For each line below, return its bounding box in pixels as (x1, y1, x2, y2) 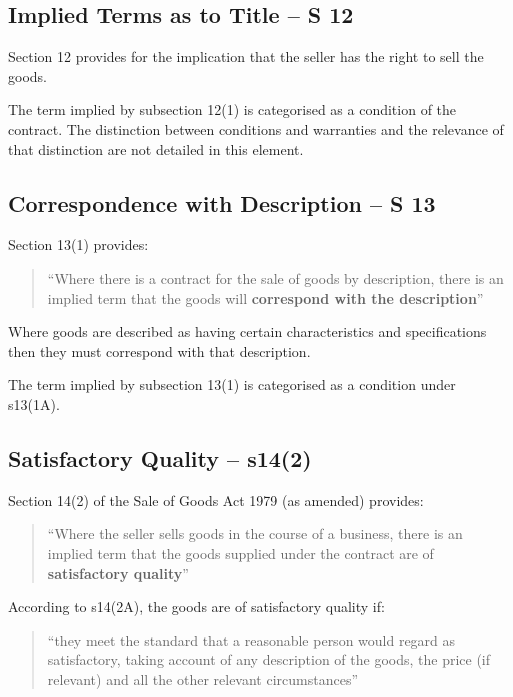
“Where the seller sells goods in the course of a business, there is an (47, 523, 463, 544)
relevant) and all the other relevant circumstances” (47, 668, 359, 689)
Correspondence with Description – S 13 (8, 187, 436, 218)
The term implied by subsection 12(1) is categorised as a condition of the (8, 99, 457, 120)
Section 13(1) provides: (8, 234, 149, 255)
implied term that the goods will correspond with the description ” (47, 287, 484, 308)
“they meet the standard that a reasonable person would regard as (47, 629, 456, 650)
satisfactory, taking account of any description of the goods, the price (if (47, 649, 491, 670)
